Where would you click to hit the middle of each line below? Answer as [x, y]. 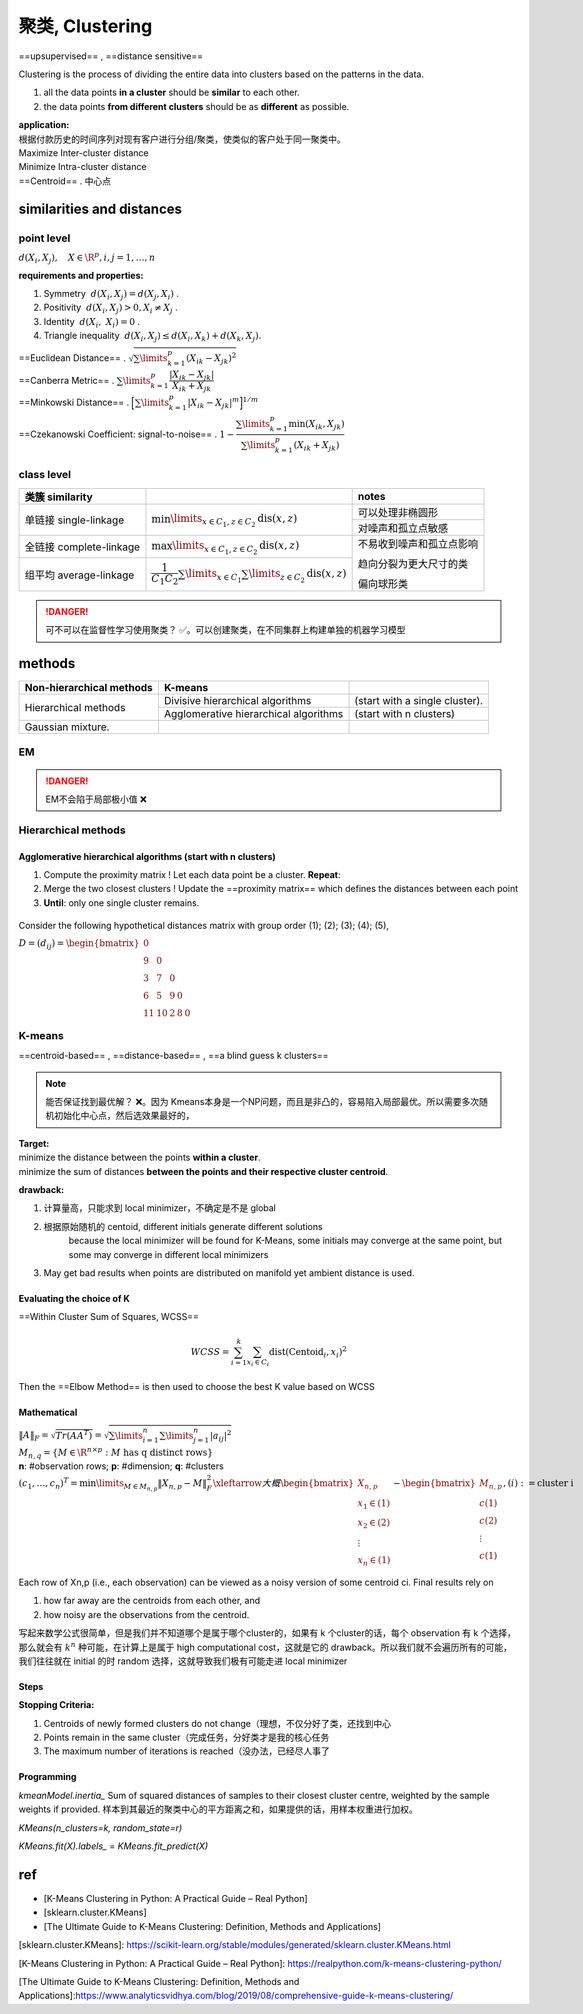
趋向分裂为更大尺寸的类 [413, 563]
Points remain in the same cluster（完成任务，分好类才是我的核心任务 [186, 1737]
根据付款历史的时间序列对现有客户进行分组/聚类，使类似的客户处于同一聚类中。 [182, 139]
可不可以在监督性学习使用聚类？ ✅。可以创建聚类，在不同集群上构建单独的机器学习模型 [225, 630]
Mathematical [48, 1412]
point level [44, 238]
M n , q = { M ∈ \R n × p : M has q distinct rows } [116, 1452]
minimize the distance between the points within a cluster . [139, 1157]
